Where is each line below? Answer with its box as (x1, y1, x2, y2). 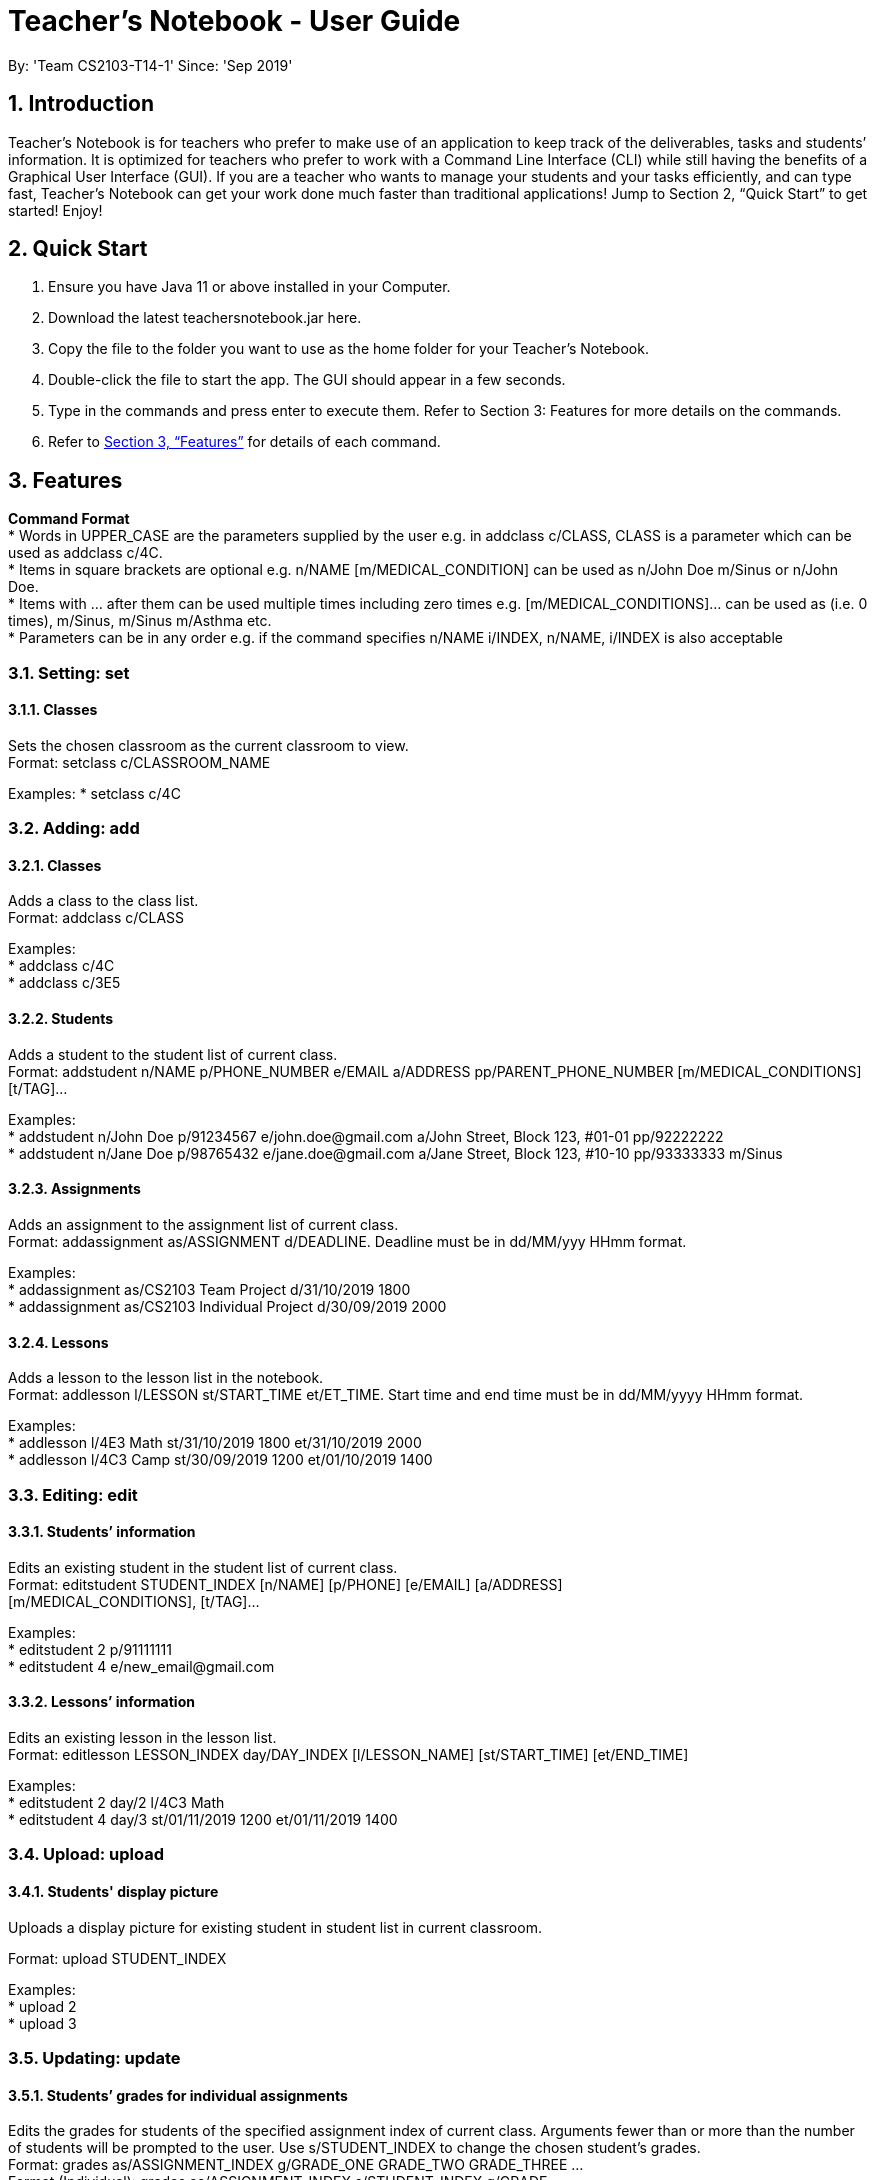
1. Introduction (8, 91, 154, 117)
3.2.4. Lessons (8, 1333, 109, 1351)
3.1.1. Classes (8, 701, 98, 719)
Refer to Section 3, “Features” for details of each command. (48, 433, 441, 451)
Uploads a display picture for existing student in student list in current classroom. (8, 1918, 542, 1936)
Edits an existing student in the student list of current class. (8, 1558, 398, 1576)
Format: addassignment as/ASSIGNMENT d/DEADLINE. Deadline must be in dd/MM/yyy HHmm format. (8, 1232, 687, 1250)
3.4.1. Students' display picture (8, 1882, 219, 1900)
